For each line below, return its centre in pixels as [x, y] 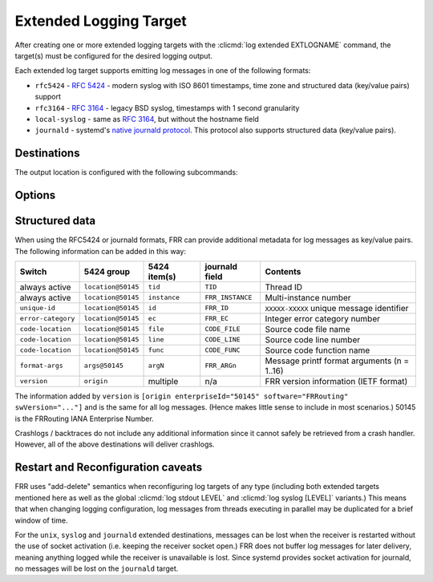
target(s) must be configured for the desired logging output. [113, 55]
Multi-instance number [308, 297]
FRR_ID [216, 308]
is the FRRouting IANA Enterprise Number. [84, 418]
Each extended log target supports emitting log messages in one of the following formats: [163, 71]
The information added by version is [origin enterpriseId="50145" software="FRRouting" [182, 396]
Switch [33, 271]
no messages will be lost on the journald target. [97, 568]
